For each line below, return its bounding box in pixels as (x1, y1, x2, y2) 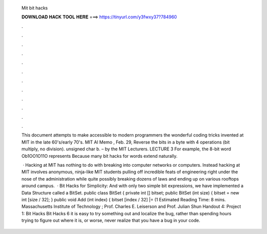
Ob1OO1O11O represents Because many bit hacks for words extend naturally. (21, 153, 178, 159)
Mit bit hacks (21, 5, 48, 11)
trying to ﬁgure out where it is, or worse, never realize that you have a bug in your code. (21, 218, 200, 224)
